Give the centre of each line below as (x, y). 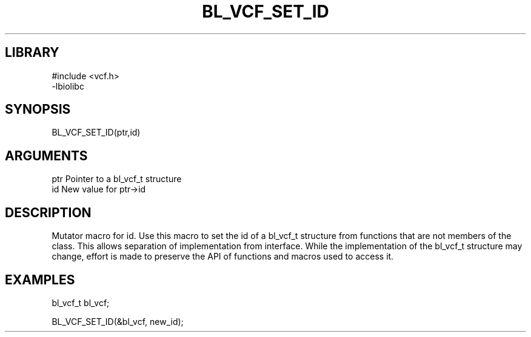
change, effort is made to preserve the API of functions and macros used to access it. (223, 257)
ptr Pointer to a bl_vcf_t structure (117, 179)
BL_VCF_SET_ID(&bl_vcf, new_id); (118, 321)
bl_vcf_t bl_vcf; (81, 303)
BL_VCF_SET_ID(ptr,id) (96, 133)
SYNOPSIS (38, 110)
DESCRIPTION (48, 212)
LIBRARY (32, 53)
